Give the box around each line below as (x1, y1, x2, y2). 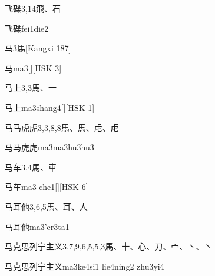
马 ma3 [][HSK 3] (5, 61, 62, 74)
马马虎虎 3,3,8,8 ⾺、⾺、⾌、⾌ (5, 121, 119, 133)
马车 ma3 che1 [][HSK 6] (5, 180, 88, 193)
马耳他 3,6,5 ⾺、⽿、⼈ (5, 200, 88, 212)
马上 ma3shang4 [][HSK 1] (5, 101, 95, 113)
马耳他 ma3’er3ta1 (5, 220, 70, 232)
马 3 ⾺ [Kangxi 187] (5, 42, 71, 54)
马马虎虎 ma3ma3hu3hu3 (5, 141, 94, 153)
